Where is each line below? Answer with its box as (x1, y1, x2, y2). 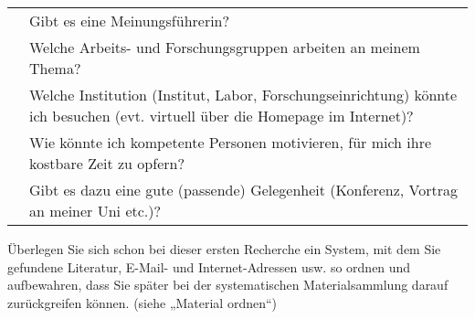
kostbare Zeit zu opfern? (29, 153, 185, 174)
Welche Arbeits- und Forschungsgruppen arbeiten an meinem (29, 37, 420, 58)
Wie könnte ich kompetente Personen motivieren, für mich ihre (29, 132, 432, 153)
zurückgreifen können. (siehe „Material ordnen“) (7, 292, 278, 312)
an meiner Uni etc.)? (29, 200, 162, 221)
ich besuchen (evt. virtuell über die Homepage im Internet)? (29, 105, 414, 126)
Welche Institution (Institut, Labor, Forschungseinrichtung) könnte (29, 84, 458, 105)
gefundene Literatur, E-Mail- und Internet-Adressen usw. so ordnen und (7, 257, 411, 276)
